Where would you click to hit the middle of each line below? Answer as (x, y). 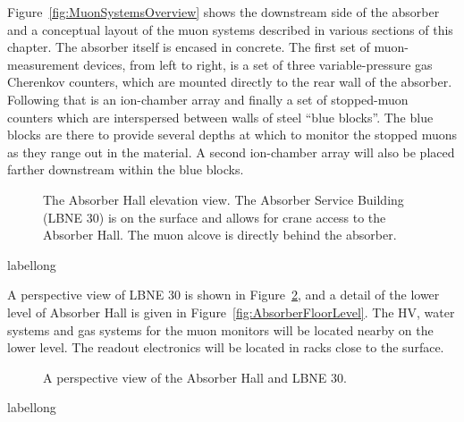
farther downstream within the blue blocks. (126, 169)
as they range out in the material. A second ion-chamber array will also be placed (231, 152)
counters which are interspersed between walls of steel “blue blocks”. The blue (220, 117)
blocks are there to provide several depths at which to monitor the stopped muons (232, 135)
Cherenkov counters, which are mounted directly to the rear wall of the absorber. (230, 82)
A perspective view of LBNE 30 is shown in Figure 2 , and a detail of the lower (224, 295)
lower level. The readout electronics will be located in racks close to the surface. (226, 347)
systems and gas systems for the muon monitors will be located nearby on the (220, 329)
